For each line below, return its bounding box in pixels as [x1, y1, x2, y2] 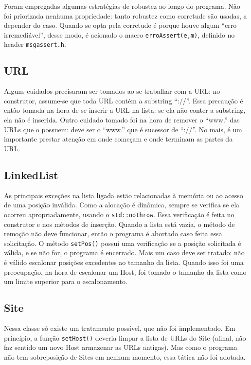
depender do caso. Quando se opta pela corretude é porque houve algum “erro [4, 20, 237, 30]
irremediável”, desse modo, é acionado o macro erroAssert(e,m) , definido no [4, 29, 235, 40]
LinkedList [4, 167, 58, 182]
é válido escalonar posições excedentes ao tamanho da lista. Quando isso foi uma [4, 257, 244, 267]
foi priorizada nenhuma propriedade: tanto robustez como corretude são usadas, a [4, 10, 247, 20]
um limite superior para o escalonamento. [4, 276, 127, 286]
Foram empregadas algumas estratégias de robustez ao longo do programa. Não [4, 1, 240, 11]
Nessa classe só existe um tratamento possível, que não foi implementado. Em [4, 323, 235, 333]
